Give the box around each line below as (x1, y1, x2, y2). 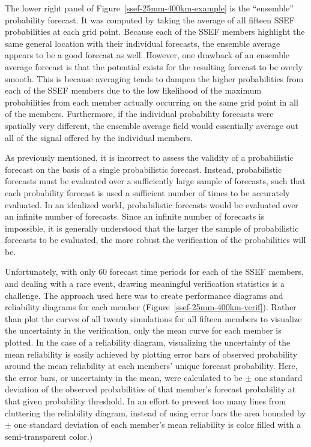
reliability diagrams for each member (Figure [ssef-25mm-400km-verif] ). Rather (5, 301, 297, 313)
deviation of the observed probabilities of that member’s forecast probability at (5, 383, 296, 395)
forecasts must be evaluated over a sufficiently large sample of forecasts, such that (5, 175, 306, 187)
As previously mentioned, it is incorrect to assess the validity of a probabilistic (5, 151, 294, 164)
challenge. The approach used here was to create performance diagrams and (5, 289, 283, 301)
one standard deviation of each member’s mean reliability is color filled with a (14, 418, 301, 431)
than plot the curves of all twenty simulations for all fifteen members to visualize (5, 312, 302, 325)
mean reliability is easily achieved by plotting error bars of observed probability (5, 347, 298, 360)
